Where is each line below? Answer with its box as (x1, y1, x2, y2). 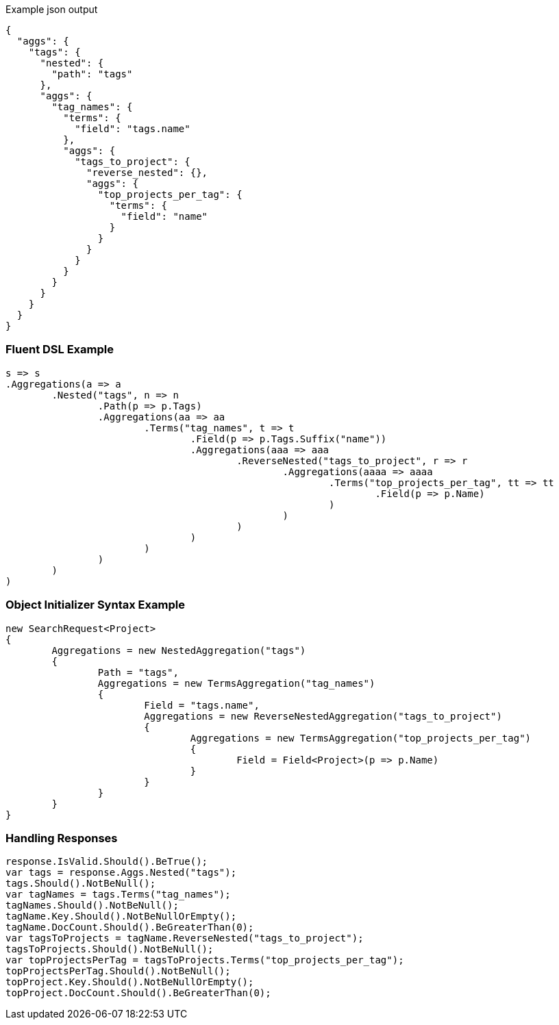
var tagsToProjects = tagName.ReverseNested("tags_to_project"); (5, 933, 364, 944)
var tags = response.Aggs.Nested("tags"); (5, 867, 237, 878)
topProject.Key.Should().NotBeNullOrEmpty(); (5, 976, 254, 988)
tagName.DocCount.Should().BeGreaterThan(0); (5, 922, 254, 933)
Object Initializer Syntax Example (5, 598, 185, 612)
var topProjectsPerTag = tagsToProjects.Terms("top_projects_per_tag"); (5, 954, 404, 966)
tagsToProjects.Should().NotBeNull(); (5, 944, 214, 955)
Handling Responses (5, 831, 118, 845)
